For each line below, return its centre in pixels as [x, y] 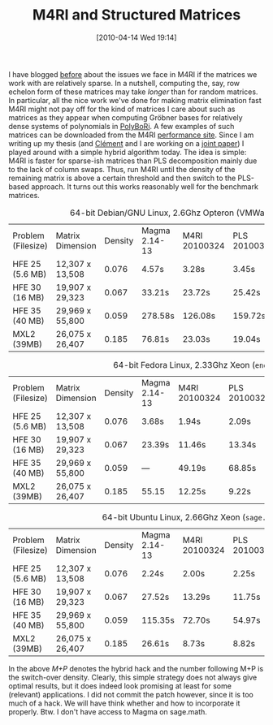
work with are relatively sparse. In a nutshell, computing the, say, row [124, 83]
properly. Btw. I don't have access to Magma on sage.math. [108, 711]
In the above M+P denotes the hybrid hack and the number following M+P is [136, 668]
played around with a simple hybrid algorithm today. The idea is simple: [128, 152]
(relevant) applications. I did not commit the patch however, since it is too [131, 694]
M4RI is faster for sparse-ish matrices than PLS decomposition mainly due [133, 161]
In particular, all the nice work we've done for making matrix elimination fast [135, 100]
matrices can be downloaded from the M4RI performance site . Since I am [131, 135]
